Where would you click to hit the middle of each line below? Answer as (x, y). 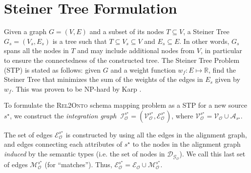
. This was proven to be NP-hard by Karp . (76, 88)
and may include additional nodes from (136, 50)
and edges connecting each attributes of (63, 144)
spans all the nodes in (36, 50)
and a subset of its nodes (127, 31)
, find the (222, 69)
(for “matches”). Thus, (78, 164)
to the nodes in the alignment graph (187, 144)
